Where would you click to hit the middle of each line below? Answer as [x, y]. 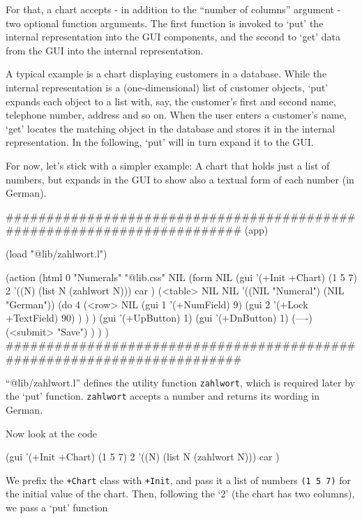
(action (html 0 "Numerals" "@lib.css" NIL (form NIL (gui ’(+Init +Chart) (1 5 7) [181, 277]
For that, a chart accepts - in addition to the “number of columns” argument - [173, 9]
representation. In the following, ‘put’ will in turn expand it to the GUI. [160, 142]
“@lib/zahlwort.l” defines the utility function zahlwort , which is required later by [180, 382]
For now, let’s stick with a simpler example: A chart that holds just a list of [168, 165]
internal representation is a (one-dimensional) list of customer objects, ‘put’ [167, 87]
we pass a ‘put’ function [57, 507]
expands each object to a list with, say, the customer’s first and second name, [171, 101]
